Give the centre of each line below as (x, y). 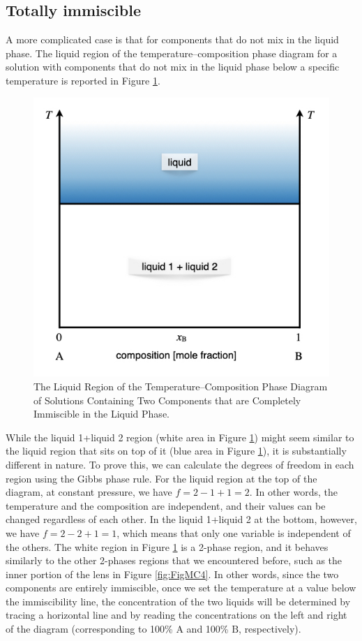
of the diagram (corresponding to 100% (89, 629)
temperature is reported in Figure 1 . (83, 80)
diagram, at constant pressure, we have (89, 492)
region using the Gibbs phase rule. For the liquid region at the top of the (161, 478)
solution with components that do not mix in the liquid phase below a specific (173, 67)
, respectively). (270, 629)
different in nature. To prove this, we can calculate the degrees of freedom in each (180, 464)
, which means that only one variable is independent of (234, 532)
